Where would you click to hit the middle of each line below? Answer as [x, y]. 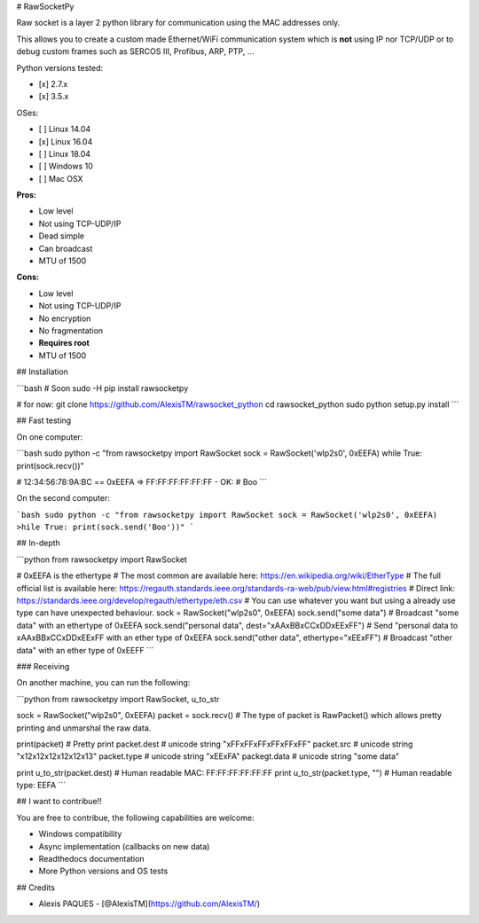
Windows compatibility [80, 834]
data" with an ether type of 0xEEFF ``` [85, 650]
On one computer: [50, 437]
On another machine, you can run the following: [103, 683]
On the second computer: [63, 498]
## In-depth [39, 543]
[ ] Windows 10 [66, 166]
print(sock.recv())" [50, 465]
